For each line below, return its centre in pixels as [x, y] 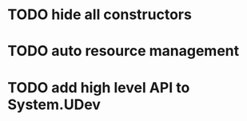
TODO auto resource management [124, 51]
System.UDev [54, 104]
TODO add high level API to [99, 87]
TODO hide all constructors [100, 15]
